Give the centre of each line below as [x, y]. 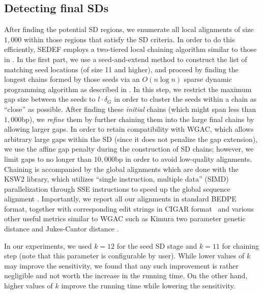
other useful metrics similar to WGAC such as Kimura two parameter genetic [125, 218]
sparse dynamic [208, 79]
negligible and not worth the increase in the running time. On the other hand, [126, 275]
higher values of [28, 286]
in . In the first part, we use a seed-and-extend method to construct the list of [126, 59]
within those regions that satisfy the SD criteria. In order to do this [129, 39]
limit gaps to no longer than [48, 158]
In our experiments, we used [48, 245]
